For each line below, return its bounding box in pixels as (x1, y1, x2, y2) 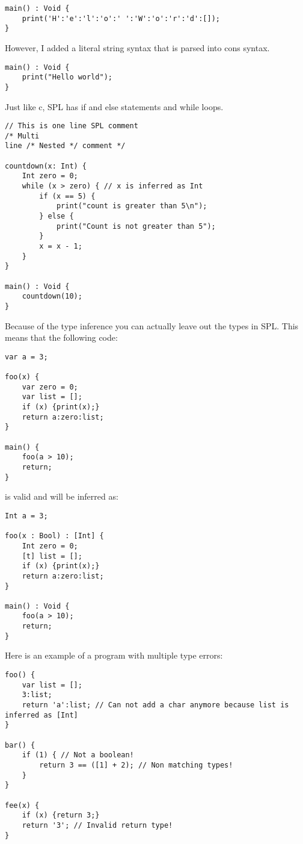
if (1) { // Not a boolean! (22, 751, 134, 760)
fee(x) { (5, 801, 40, 810)
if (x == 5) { (39, 191, 96, 200)
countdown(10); (22, 292, 82, 301)
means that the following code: (5, 331, 118, 344)
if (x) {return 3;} (22, 811, 100, 820)
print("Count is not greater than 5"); (56, 222, 216, 231)
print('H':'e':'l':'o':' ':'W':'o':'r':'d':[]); (22, 14, 220, 23)
